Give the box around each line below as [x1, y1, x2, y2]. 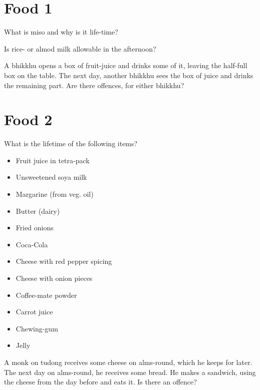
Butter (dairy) [16, 205, 60, 216]
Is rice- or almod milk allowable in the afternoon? [4, 43, 156, 54]
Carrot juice [16, 306, 53, 317]
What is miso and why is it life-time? [4, 27, 118, 37]
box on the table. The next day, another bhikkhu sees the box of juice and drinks [4, 70, 253, 80]
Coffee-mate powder [16, 289, 77, 300]
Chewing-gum [16, 323, 58, 333]
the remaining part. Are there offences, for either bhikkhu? [4, 80, 184, 90]
